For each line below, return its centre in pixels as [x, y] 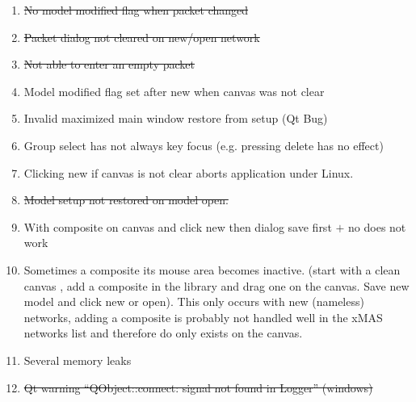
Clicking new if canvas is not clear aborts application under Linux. [189, 172]
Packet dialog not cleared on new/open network [142, 37]
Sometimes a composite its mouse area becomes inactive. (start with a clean [212, 269]
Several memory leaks [78, 360]
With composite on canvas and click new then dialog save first [178, 226]
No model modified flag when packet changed [136, 10]
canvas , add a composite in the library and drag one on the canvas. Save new [216, 285]
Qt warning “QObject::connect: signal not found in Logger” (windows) [198, 387]
